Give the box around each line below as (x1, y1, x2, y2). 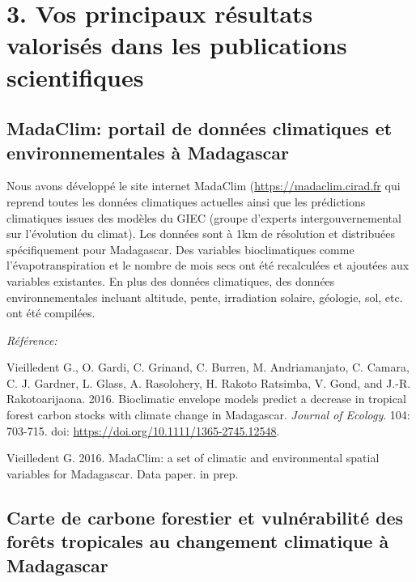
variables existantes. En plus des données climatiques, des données (6, 272, 335, 289)
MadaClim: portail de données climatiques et (6, 116, 393, 141)
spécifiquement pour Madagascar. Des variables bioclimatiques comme (6, 240, 354, 257)
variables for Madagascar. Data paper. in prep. (6, 465, 239, 482)
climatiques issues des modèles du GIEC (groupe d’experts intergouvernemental (6, 209, 401, 226)
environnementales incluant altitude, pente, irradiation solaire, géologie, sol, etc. (6, 288, 403, 305)
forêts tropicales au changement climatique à (6, 529, 389, 554)
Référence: (6, 331, 57, 348)
